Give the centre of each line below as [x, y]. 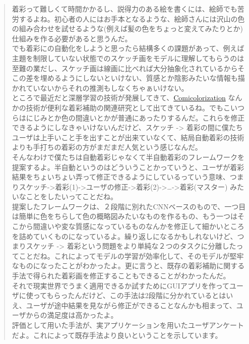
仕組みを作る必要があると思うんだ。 [72, 38]
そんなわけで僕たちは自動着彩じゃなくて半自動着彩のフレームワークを [128, 157]
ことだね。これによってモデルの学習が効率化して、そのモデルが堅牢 [131, 255]
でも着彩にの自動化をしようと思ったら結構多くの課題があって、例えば [128, 48]
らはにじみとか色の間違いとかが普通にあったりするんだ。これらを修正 [128, 117]
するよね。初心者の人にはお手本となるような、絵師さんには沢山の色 [132, 18]
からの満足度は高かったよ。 [72, 315]
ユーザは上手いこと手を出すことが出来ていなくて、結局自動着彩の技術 [128, 137]
